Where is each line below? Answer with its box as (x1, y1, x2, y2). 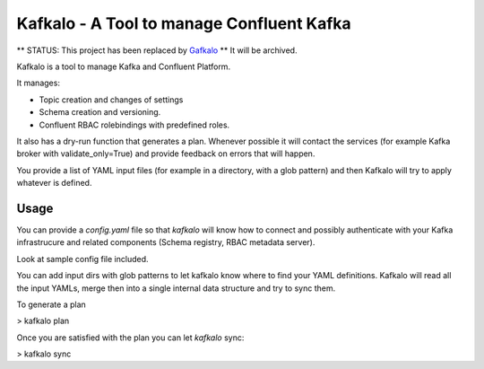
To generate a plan (16, 299, 87, 310)
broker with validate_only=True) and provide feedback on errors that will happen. (16, 148, 315, 159)
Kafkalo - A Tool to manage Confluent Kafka (16, 13, 351, 33)
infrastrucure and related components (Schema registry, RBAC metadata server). (16, 237, 315, 248)
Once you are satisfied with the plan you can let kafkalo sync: (16, 332, 245, 343)
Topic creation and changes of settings (39, 94, 184, 105)
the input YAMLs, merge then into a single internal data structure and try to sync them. (16, 283, 336, 294)
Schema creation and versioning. (39, 107, 161, 118)
